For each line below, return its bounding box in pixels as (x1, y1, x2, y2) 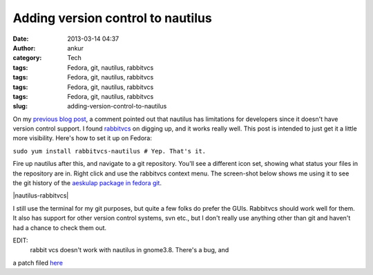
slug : (12, 102, 28, 111)
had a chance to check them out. (12, 223, 107, 231)
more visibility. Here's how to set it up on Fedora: (12, 134, 152, 142)
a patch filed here (12, 258, 64, 267)
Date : (12, 35, 29, 43)
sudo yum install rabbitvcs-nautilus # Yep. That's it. (12, 147, 207, 155)
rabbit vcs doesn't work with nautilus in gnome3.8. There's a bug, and (30, 246, 229, 254)
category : (12, 54, 42, 62)
